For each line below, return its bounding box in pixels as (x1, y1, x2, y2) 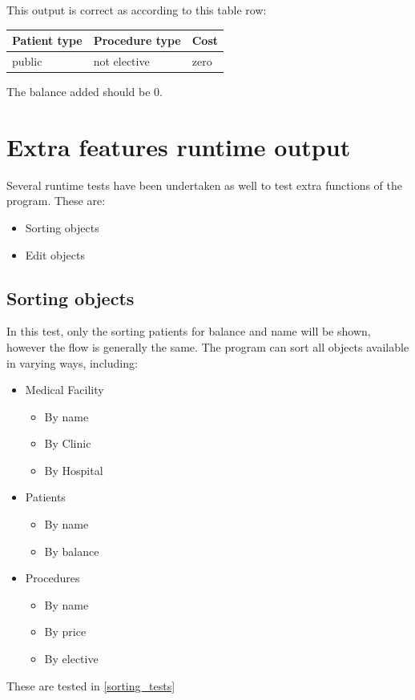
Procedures (25, 569, 80, 586)
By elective (44, 650, 99, 667)
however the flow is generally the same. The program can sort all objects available (6, 338, 409, 355)
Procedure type (93, 32, 181, 49)
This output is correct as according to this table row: (6, 2, 267, 18)
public (12, 52, 42, 69)
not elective (93, 52, 150, 69)
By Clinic (44, 435, 91, 452)
